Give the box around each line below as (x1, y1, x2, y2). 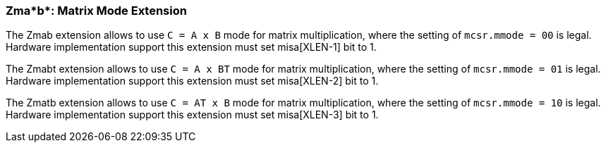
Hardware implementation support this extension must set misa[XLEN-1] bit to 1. (6, 41, 377, 54)
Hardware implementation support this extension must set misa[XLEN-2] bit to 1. (6, 75, 379, 87)
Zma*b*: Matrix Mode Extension (6, 4, 187, 18)
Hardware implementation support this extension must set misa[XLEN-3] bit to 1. (6, 109, 379, 121)
